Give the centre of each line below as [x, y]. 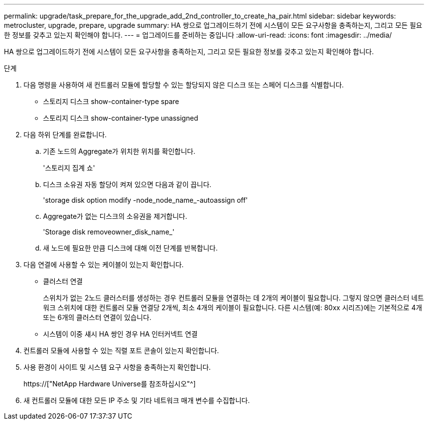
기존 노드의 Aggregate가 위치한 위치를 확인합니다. [119, 151]
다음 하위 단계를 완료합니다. [65, 135]
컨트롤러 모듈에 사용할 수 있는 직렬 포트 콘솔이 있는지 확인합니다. [121, 350]
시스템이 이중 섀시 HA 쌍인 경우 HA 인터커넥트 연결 [120, 334]
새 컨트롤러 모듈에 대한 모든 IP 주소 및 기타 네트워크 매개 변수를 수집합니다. [137, 400]
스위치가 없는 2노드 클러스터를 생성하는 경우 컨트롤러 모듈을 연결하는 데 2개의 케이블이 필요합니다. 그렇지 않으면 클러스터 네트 [234, 298]
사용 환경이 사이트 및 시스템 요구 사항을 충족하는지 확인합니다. [117, 367]
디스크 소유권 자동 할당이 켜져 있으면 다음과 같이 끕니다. [127, 184]
